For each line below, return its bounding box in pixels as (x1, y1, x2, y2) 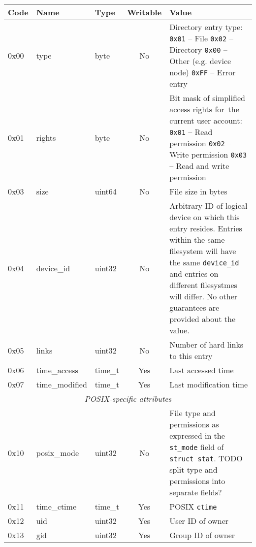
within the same (169, 234, 225, 245)
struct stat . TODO (169, 452, 243, 464)
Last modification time (169, 379, 248, 390)
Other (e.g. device (169, 55, 231, 66)
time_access (36, 364, 78, 376)
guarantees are (169, 302, 220, 313)
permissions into (169, 475, 225, 486)
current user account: (169, 115, 242, 126)
